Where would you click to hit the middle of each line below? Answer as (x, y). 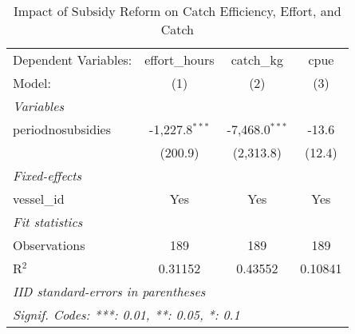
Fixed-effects (47, 175)
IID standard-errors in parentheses (109, 291)
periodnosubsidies (62, 129)
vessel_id (39, 199)
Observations (49, 245)
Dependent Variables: (73, 60)
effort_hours (179, 60)
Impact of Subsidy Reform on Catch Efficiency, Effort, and (177, 11)
